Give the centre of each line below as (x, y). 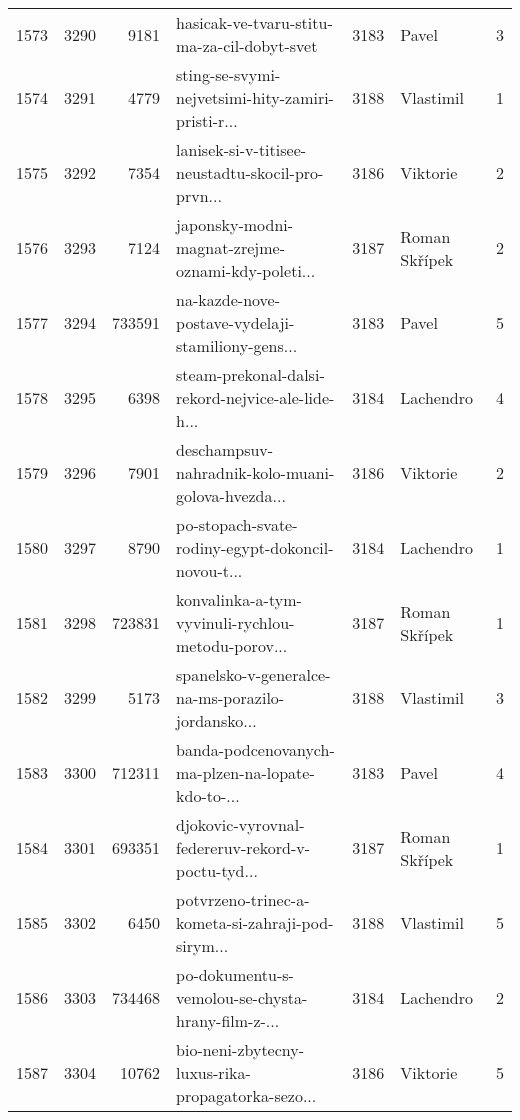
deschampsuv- (225, 449)
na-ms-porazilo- (230, 697)
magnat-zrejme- (230, 247)
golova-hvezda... (231, 495)
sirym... (202, 945)
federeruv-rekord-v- (243, 847)
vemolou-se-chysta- (242, 997)
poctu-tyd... (217, 870)
